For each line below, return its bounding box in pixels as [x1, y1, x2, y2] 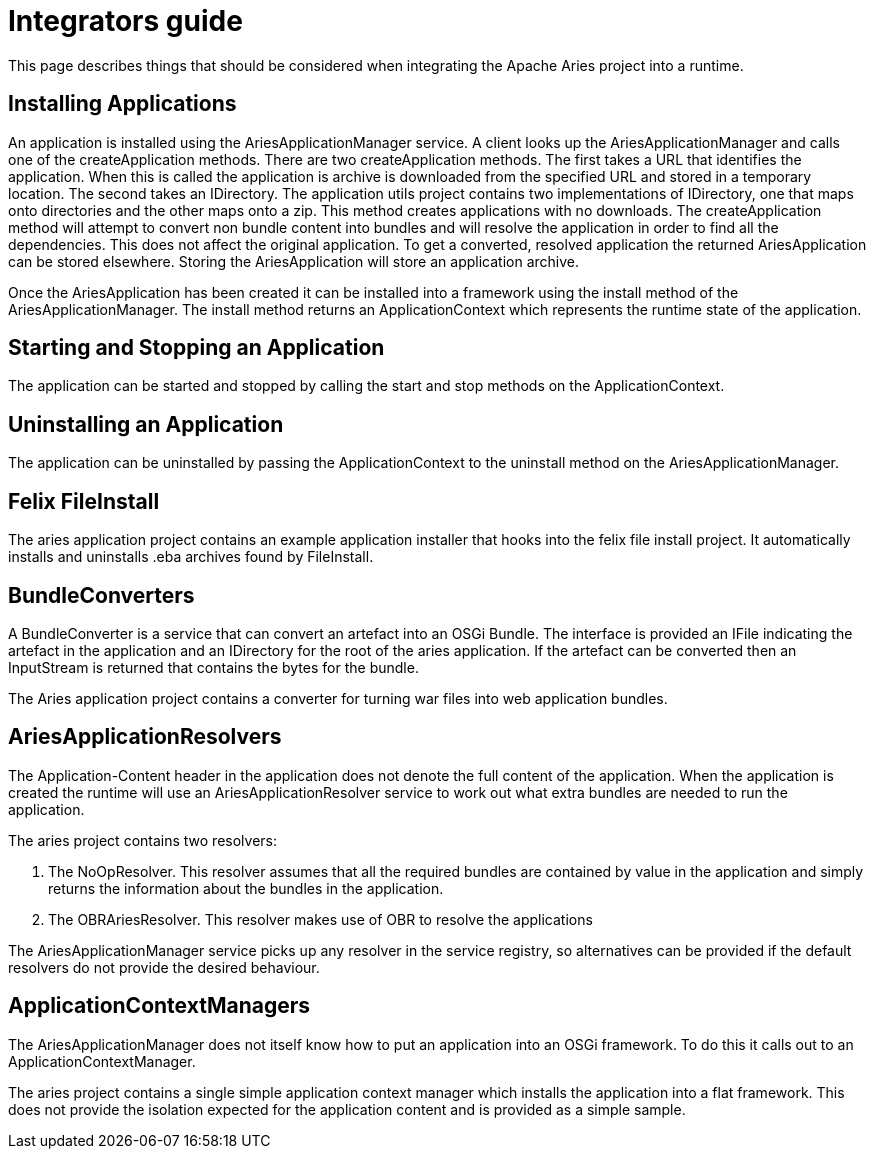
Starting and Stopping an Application [8, 335, 385, 361]
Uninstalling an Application [8, 411, 284, 437]
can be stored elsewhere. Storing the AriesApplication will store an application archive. [8, 252, 579, 270]
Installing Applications [8, 91, 237, 117]
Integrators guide [8, 4, 243, 38]
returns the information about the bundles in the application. [48, 879, 444, 897]
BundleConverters [8, 582, 195, 608]
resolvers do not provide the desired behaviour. [8, 958, 320, 976]
